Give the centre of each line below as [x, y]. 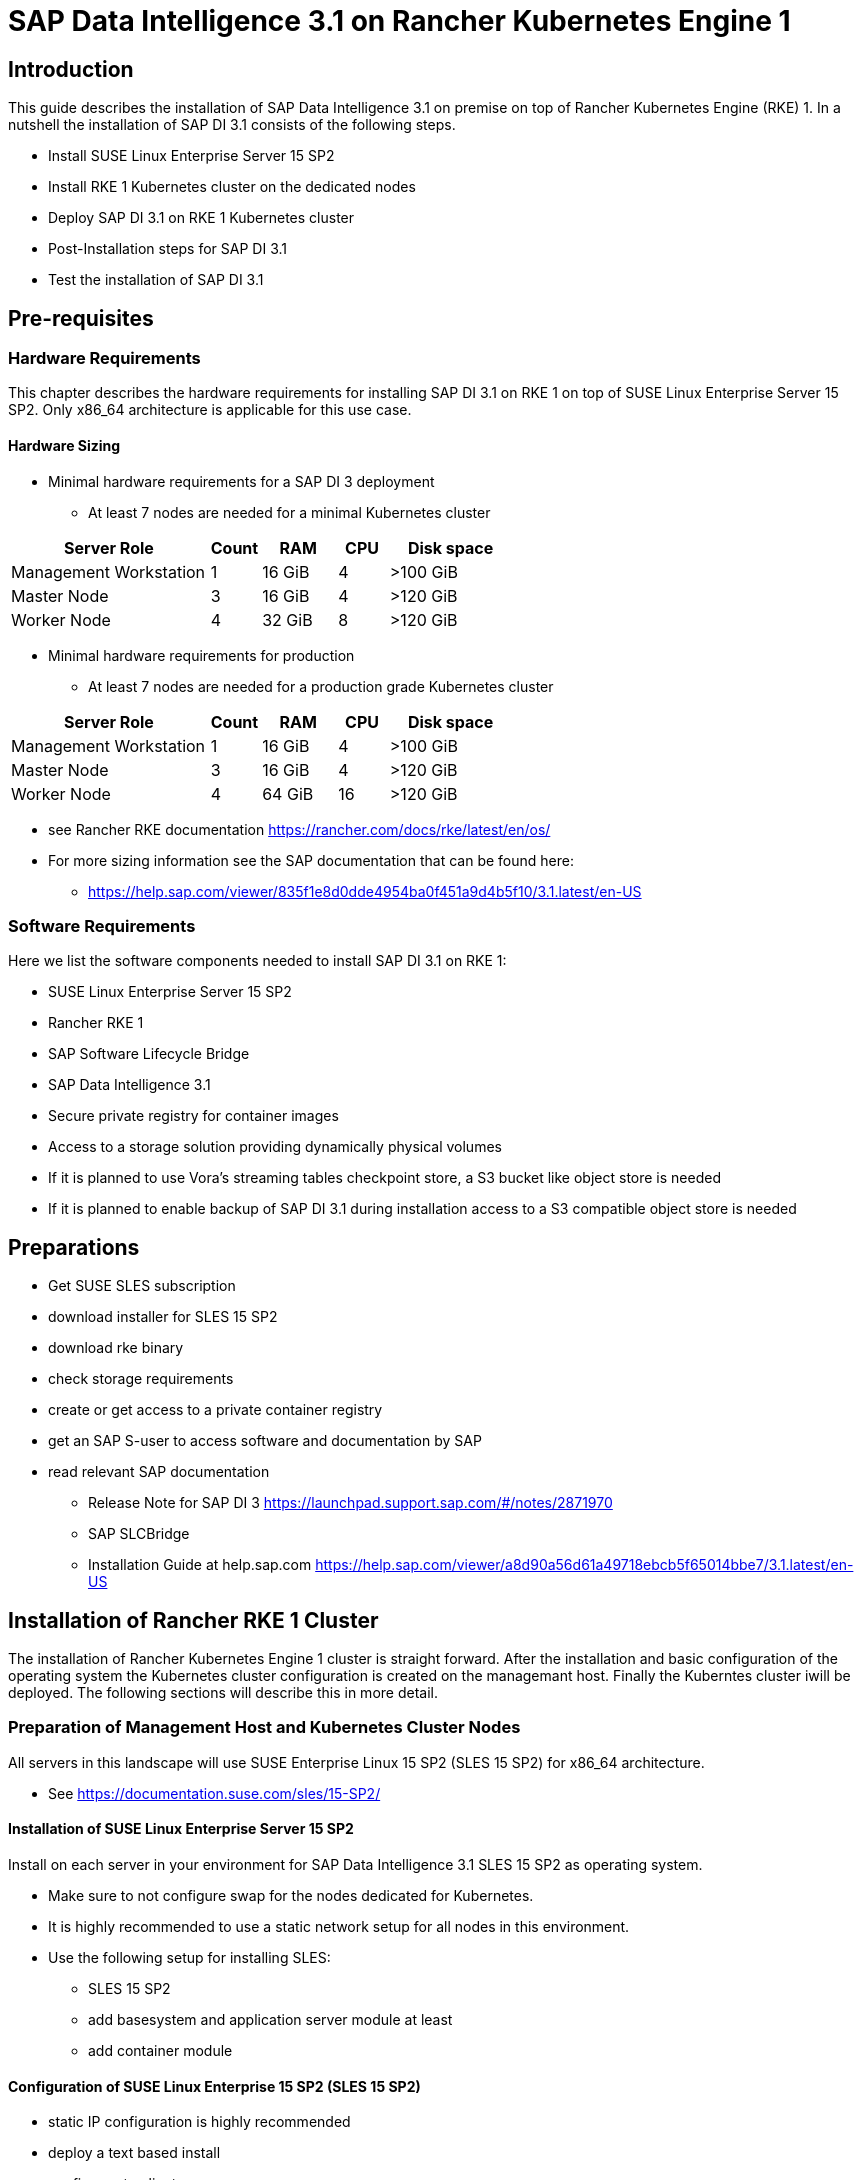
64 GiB [288, 793]
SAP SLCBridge [139, 1534]
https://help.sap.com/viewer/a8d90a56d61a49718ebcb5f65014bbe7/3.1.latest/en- [584, 1565]
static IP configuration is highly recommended [199, 2122]
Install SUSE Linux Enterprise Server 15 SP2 [191, 156]
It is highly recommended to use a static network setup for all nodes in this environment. [339, 1927]
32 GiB [287, 619]
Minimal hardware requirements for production [201, 655]
